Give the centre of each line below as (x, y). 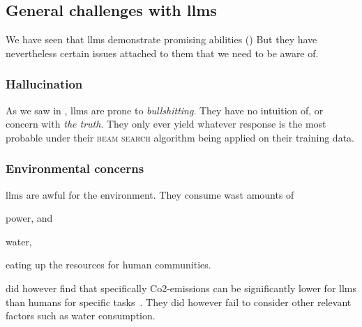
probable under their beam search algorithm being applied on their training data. (180, 137)
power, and (29, 218)
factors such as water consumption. (81, 315)
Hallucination (44, 84)
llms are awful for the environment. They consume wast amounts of (150, 194)
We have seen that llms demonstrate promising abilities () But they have (161, 39)
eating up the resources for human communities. (108, 265)
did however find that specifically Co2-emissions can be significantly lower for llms (181, 288)
